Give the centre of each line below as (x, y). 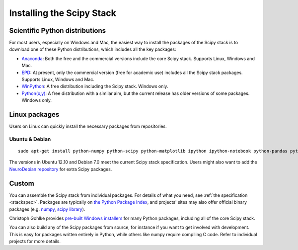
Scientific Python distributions (58, 31)
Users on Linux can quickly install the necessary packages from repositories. (88, 126)
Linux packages (34, 115)
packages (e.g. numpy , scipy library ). (47, 209)
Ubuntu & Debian (30, 139)
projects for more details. (35, 242)
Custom (22, 183)
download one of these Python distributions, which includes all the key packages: (93, 49)
